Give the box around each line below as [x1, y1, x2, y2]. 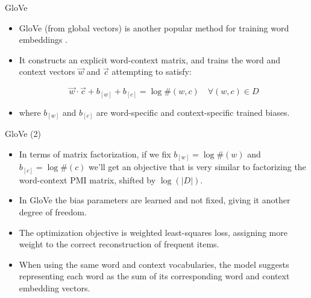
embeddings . [19, 33, 68, 46]
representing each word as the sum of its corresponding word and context [19, 270, 290, 282]
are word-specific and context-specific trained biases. [96, 106, 290, 118]
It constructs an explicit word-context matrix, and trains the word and [19, 53, 281, 66]
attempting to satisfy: [112, 65, 192, 78]
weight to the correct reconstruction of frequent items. [19, 238, 219, 250]
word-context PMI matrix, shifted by [19, 173, 156, 186]
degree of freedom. [19, 206, 87, 218]
